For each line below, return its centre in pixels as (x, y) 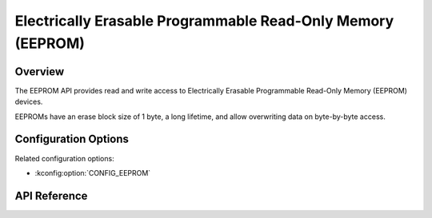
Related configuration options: (65, 158)
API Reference (51, 196)
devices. (29, 102)
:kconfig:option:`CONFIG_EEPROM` (93, 172)
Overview (40, 71)
